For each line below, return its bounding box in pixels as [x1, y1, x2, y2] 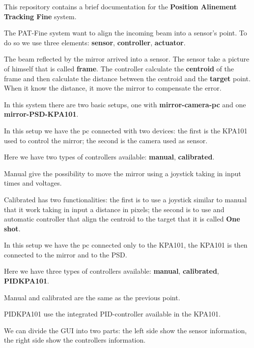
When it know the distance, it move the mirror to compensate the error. [4, 83, 222, 93]
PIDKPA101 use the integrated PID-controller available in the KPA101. [4, 309, 221, 319]
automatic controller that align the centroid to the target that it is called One [4, 214, 240, 224]
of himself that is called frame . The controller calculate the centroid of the [4, 63, 234, 73]
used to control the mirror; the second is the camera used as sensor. [4, 135, 208, 145]
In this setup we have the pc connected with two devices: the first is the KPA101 [4, 125, 248, 135]
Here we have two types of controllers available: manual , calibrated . [4, 152, 215, 162]
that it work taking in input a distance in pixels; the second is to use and [4, 204, 225, 214]
